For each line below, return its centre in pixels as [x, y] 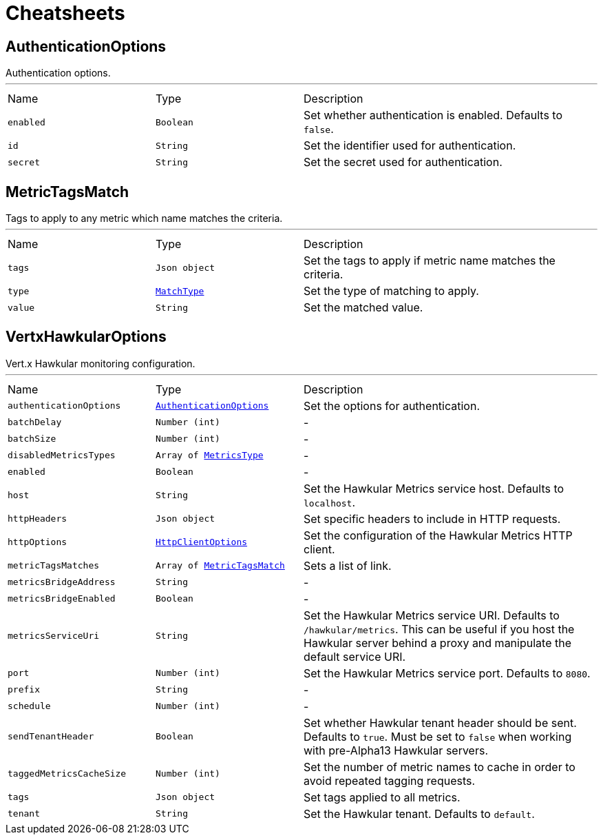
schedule [29, 706]
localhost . [330, 502]
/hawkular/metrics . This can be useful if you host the [439, 629]
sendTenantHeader [51, 737]
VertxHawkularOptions [86, 337]
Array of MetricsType [210, 455]
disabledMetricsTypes [62, 455]
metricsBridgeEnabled [62, 599]
